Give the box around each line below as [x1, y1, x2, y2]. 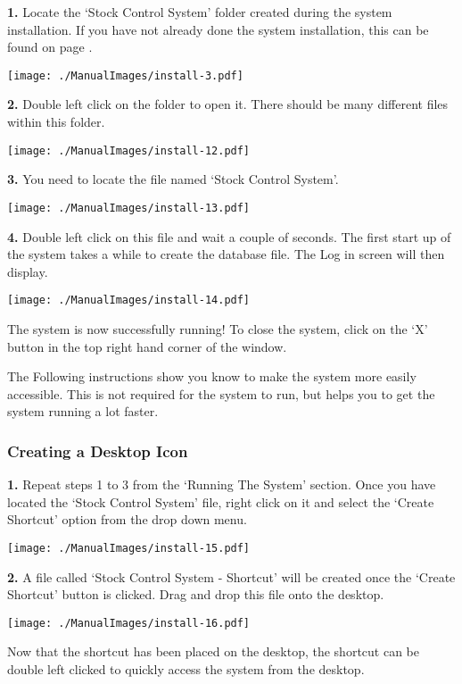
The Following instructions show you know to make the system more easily [7, 367, 417, 386]
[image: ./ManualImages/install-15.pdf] [7, 541, 251, 555]
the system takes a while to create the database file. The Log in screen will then [7, 245, 445, 263]
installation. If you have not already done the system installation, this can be [7, 20, 429, 38]
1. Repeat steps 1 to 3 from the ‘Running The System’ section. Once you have [7, 475, 436, 494]
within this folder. [7, 113, 105, 131]
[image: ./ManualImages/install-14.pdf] [7, 294, 251, 307]
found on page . [7, 38, 93, 56]
